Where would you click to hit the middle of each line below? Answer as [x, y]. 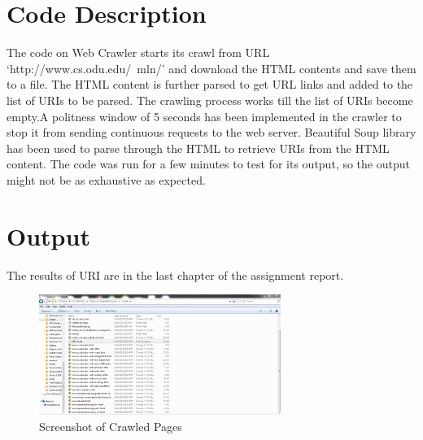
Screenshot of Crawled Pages [111, 426]
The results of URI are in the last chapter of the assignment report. [175, 274]
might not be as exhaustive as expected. [106, 179]
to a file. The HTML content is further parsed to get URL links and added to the [210, 84]
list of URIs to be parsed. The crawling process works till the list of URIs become [210, 100]
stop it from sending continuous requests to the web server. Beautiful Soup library [211, 132]
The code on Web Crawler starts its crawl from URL [138, 52]
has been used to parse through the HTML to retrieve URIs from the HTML [198, 148]
